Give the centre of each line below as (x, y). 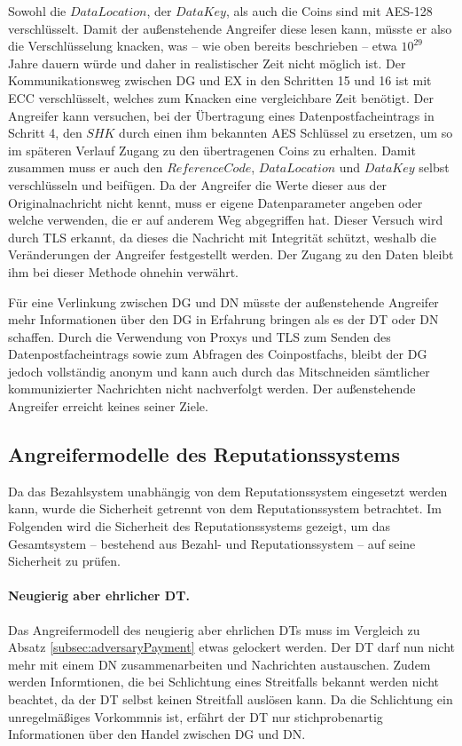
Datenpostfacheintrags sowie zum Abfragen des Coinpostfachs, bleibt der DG (218, 354)
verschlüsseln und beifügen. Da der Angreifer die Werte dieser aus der (198, 184)
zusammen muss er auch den (86, 167)
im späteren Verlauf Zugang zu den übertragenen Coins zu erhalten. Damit (212, 150)
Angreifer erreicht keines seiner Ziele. (108, 406)
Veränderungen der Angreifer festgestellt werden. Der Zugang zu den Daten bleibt (231, 254)
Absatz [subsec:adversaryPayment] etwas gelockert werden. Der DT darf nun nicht (232, 647)
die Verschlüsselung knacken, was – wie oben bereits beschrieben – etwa (203, 46)
